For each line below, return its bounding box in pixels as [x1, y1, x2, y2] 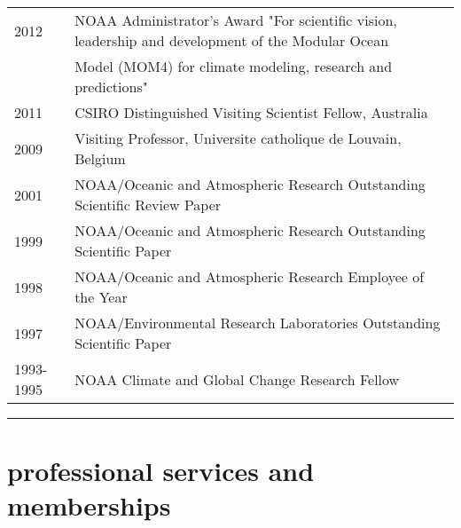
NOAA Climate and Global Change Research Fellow [74, 368, 400, 390]
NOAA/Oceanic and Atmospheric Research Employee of [74, 266, 425, 287]
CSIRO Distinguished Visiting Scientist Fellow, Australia [74, 102, 428, 122]
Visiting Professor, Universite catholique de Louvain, [74, 128, 402, 148]
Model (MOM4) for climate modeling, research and [74, 56, 393, 76]
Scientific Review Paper [74, 194, 222, 215]
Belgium [74, 148, 126, 169]
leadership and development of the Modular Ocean [74, 30, 389, 51]
